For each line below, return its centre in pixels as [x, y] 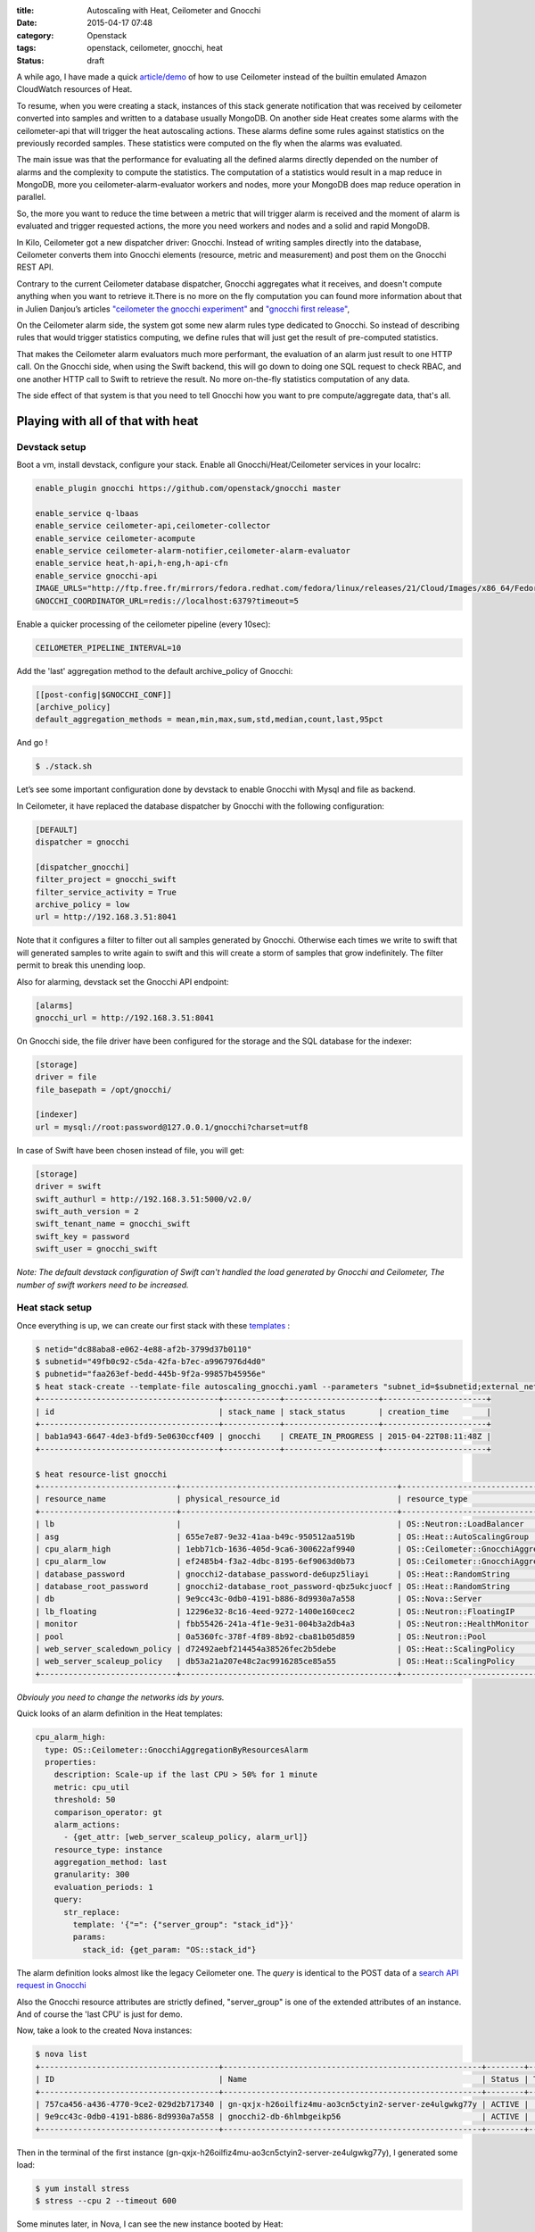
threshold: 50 [85, 1800]
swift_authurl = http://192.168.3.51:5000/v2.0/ [144, 1199]
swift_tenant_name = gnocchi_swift [113, 1224]
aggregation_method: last [111, 1862]
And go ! [32, 743]
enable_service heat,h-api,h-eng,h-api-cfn [132, 563]
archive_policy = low [82, 904]
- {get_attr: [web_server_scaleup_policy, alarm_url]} [186, 1837]
